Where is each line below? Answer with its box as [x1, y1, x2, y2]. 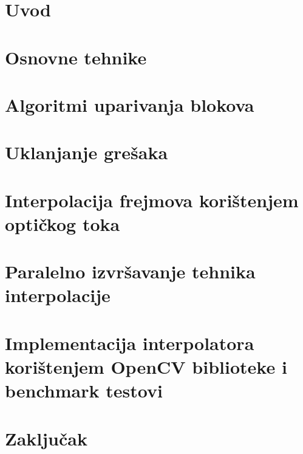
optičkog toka [5, 211, 120, 236]
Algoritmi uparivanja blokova [5, 92, 254, 117]
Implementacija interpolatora [5, 330, 254, 355]
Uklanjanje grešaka [5, 140, 168, 165]
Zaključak [5, 425, 87, 450]
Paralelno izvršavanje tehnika [5, 259, 256, 284]
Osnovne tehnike [5, 44, 147, 69]
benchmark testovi [5, 378, 163, 403]
